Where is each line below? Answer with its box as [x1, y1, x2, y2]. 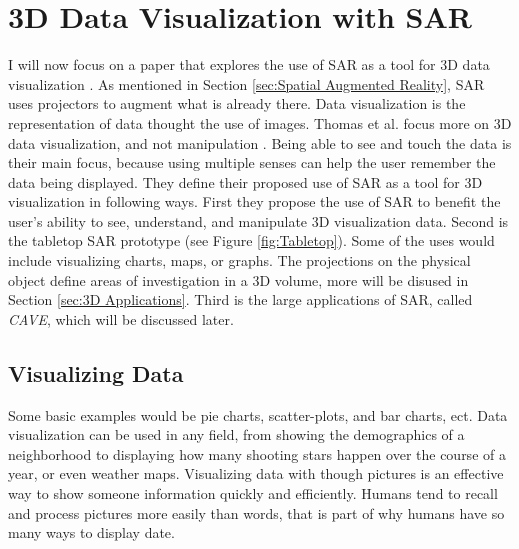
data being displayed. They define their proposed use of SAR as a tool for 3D [8, 171, 483, 192]
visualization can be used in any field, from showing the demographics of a [8, 424, 465, 445]
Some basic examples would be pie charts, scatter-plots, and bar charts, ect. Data [8, 404, 508, 425]
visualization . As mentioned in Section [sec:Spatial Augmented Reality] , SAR [8, 73, 485, 94]
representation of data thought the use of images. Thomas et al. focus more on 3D [8, 112, 512, 133]
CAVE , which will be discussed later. [8, 308, 234, 329]
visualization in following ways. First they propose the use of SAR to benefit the [8, 191, 501, 212]
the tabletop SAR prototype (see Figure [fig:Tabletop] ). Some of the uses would [8, 230, 495, 251]
